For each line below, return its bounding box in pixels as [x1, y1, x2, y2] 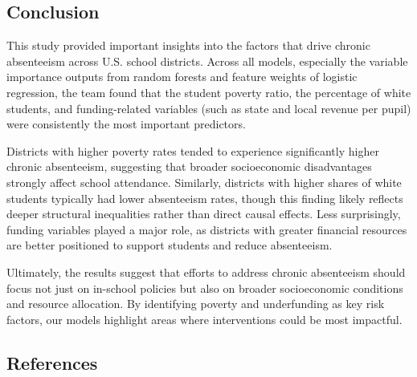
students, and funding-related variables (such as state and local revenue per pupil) [6, 99, 411, 116]
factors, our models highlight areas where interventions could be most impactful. [6, 310, 403, 327]
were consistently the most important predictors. [6, 116, 246, 132]
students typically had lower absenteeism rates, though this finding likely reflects [6, 189, 403, 206]
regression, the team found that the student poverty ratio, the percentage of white [6, 83, 411, 100]
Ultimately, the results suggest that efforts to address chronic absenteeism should [6, 263, 406, 280]
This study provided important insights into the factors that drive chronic [6, 37, 370, 54]
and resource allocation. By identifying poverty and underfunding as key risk [6, 295, 385, 312]
